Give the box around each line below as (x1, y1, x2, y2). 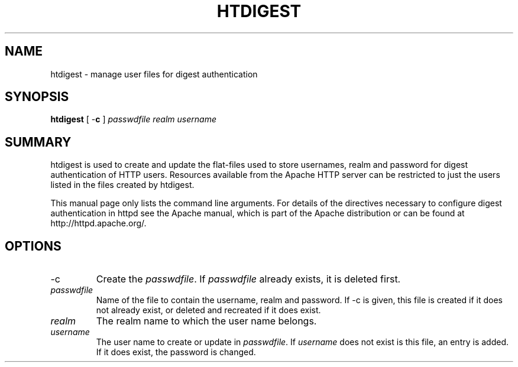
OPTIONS (5, 238, 61, 254)
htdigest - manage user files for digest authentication (50, 69, 258, 79)
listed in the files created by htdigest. (50, 180, 195, 190)
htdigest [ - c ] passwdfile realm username (50, 114, 216, 125)
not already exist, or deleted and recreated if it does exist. (96, 305, 321, 316)
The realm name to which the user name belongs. (96, 315, 317, 327)
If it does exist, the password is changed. (96, 347, 256, 358)
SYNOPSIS (5, 89, 69, 105)
